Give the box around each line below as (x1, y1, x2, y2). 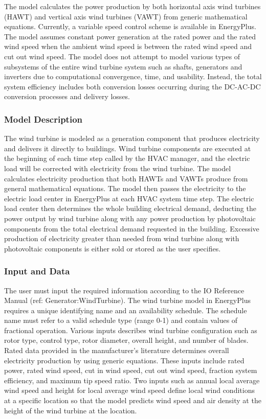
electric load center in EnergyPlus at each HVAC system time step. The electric (4, 193, 254, 203)
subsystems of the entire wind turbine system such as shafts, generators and (4, 61, 242, 72)
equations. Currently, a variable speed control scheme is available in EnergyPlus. (4, 21, 256, 32)
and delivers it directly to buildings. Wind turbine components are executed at (4, 143, 251, 153)
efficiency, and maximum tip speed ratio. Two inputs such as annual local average (4, 375, 260, 385)
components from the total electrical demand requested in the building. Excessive (4, 223, 259, 234)
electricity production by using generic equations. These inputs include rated (4, 355, 245, 365)
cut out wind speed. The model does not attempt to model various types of (4, 51, 240, 61)
